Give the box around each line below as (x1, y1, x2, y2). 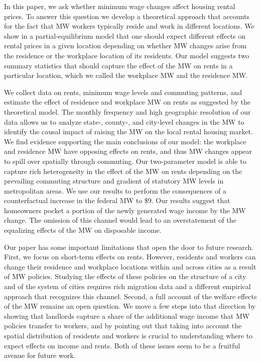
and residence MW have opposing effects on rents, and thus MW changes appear (4, 146, 252, 156)
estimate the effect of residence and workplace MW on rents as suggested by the (4, 97, 250, 107)
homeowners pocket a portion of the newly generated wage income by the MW (4, 205, 246, 215)
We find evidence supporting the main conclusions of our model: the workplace (4, 136, 246, 146)
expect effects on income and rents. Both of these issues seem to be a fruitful (4, 340, 240, 350)
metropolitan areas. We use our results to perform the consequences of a (4, 185, 226, 196)
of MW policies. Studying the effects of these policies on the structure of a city (4, 271, 246, 282)
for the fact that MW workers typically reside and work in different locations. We (4, 21, 254, 31)
